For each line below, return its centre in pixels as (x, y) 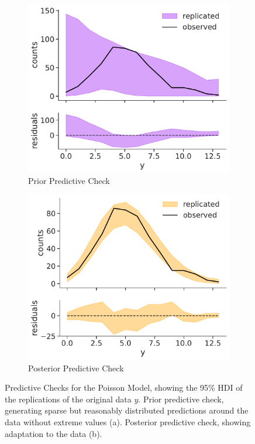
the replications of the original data (68, 399)
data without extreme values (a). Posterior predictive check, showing (128, 421)
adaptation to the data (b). (54, 433)
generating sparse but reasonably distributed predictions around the (127, 410)
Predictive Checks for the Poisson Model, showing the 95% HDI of (124, 387)
